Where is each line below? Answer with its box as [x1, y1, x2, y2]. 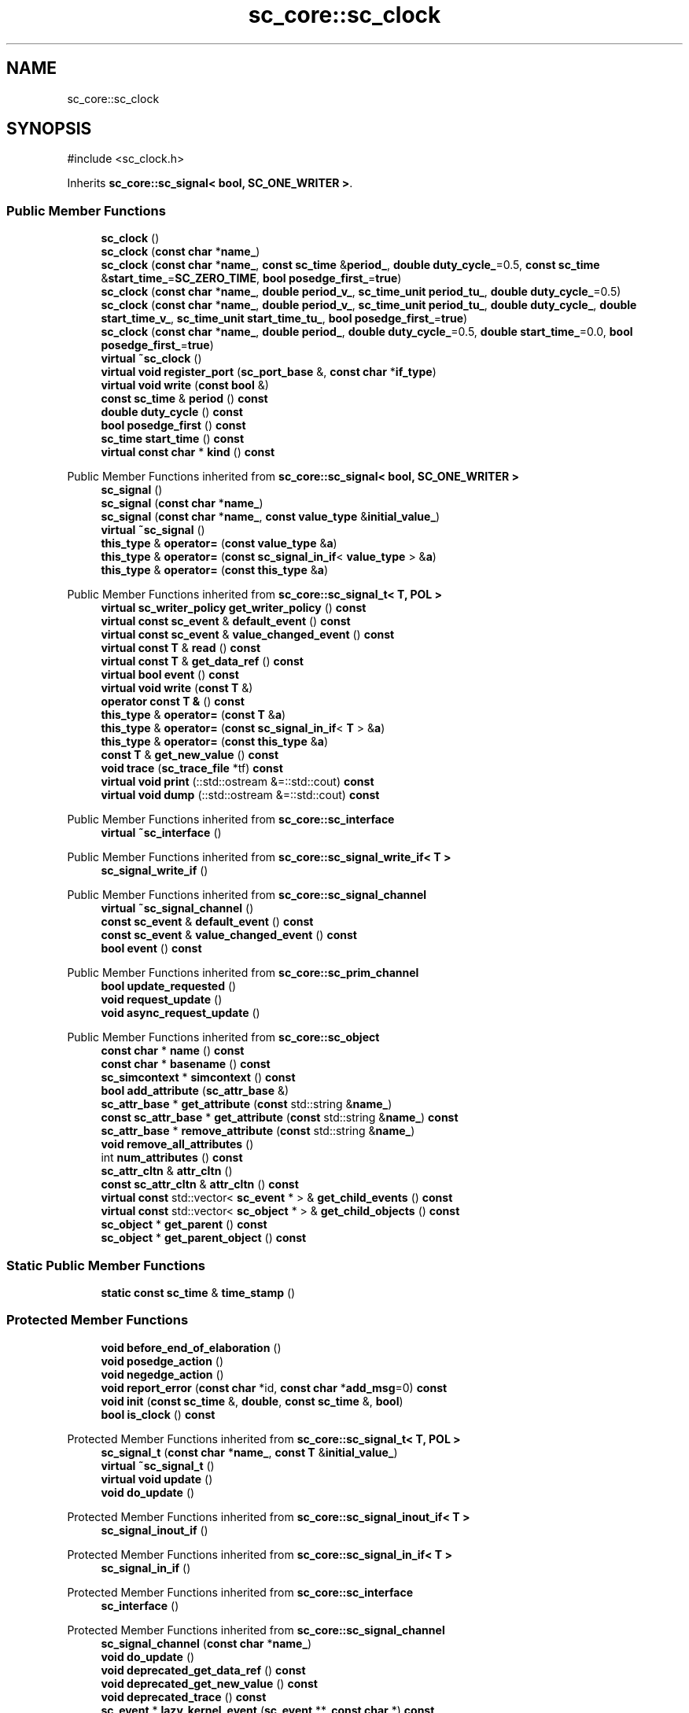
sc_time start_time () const [101, 432, 245, 446]
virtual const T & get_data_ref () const [101, 654, 304, 669]
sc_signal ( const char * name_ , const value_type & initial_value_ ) [101, 510, 440, 524]
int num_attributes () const [101, 1151, 243, 1165]
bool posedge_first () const [101, 418, 246, 433]
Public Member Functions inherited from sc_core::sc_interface [67, 812, 395, 827]
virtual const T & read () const [101, 641, 261, 655]
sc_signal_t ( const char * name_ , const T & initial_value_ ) [101, 1445, 398, 1459]
